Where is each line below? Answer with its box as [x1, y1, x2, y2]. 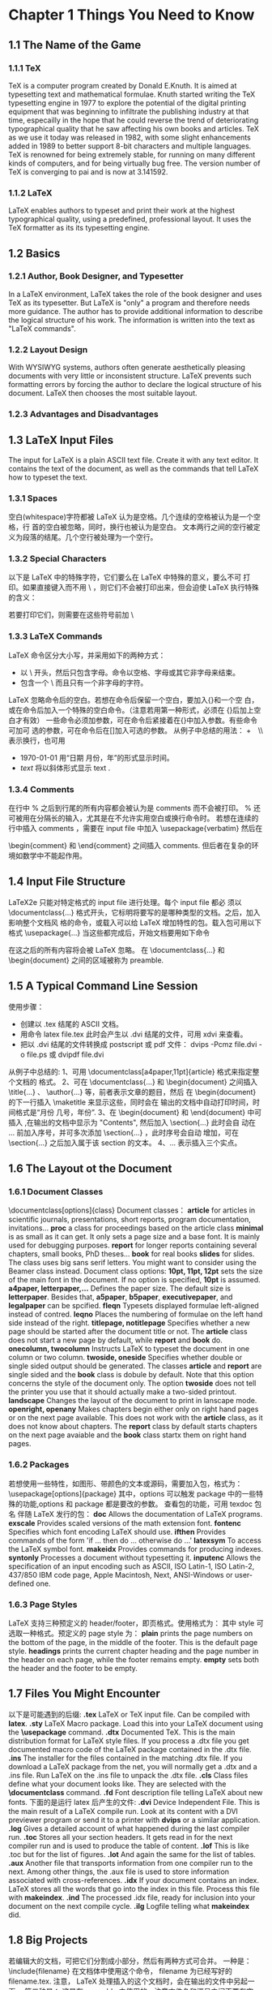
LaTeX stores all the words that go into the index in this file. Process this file [8, 1884, 261, 1893]
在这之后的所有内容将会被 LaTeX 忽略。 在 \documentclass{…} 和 [8, 945, 225, 954]
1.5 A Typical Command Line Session [8, 980, 198, 993]
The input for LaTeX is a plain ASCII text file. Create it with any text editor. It [8, 454, 259, 464]
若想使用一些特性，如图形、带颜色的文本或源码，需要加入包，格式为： [8, 1479, 243, 1488]
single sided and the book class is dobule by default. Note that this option [8, 1370, 254, 1380]
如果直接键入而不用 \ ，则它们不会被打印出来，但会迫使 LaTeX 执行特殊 [22, 583, 259, 592]
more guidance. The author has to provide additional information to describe [8, 306, 263, 316]
